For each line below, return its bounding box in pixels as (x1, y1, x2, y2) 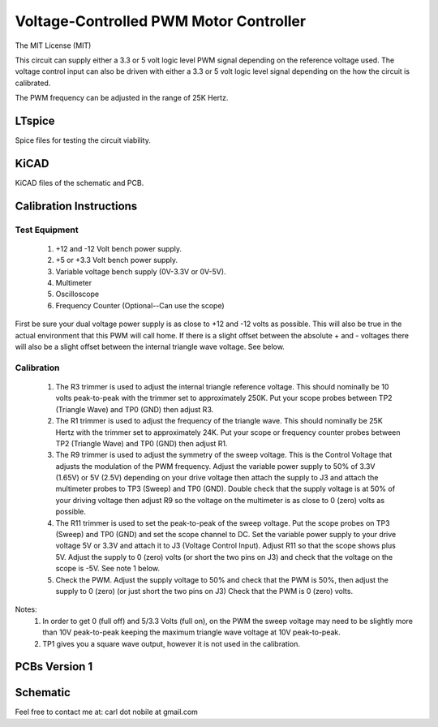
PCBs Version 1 (15, 660, 93, 673)
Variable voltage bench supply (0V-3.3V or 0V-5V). (55, 266, 226, 276)
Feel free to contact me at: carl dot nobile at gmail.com (15, 707, 199, 717)
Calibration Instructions (15, 199, 138, 213)
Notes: (15, 604, 37, 614)
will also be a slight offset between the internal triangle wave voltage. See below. (15, 342, 286, 352)
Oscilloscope (55, 289, 100, 299)
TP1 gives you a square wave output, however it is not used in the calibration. (42, 639, 300, 648)
